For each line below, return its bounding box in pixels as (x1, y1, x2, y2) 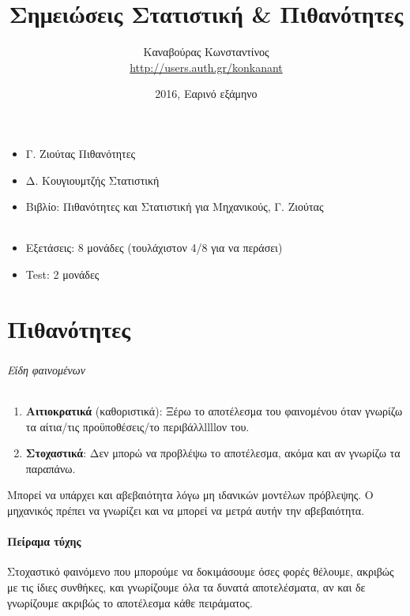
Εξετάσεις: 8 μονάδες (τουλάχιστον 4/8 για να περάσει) (25, 239, 283, 256)
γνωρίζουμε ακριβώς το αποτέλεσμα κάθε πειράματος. (7, 594, 253, 610)
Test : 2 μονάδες (25, 265, 100, 282)
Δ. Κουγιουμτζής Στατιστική (25, 171, 160, 188)
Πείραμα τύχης (7, 533, 81, 550)
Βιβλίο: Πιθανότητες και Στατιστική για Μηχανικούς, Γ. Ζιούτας (25, 198, 324, 215)
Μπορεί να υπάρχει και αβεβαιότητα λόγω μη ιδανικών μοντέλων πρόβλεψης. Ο (7, 486, 374, 503)
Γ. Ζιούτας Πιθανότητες (25, 145, 136, 161)
